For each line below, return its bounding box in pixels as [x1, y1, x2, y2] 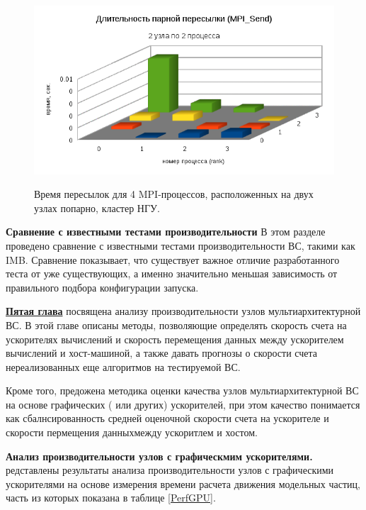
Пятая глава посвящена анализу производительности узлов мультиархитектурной [6, 304, 361, 318]
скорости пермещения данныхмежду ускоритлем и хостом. [6, 425, 258, 440]
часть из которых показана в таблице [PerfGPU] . [6, 490, 216, 505]
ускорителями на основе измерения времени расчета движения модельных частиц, [6, 476, 360, 491]
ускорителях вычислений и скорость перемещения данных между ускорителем [6, 331, 344, 346]
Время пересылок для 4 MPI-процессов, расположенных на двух [34, 187, 314, 201]
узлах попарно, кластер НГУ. [34, 200, 160, 215]
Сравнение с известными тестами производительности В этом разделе [6, 224, 326, 239]
